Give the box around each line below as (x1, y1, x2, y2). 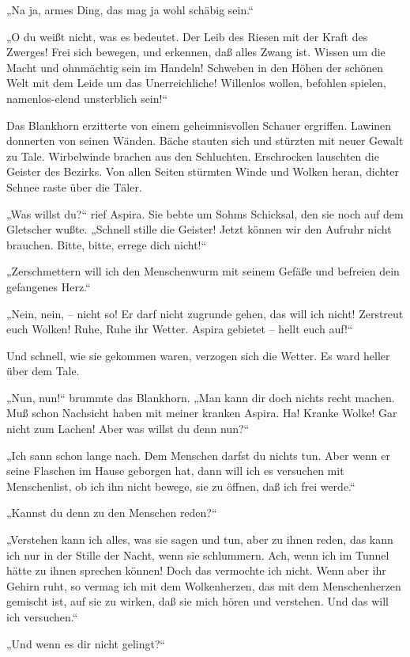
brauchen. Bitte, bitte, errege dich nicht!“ (6, 236, 207, 253)
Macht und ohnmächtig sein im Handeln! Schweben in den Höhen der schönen (6, 59, 383, 75)
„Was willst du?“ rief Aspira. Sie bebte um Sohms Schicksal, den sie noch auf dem (6, 205, 404, 222)
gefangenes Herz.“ (6, 278, 91, 294)
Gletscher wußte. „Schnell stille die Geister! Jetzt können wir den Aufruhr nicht (6, 221, 392, 237)
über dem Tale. (6, 363, 80, 379)
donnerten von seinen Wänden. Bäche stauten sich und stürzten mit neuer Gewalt (6, 132, 404, 149)
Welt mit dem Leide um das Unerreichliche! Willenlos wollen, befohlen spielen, (6, 74, 386, 91)
